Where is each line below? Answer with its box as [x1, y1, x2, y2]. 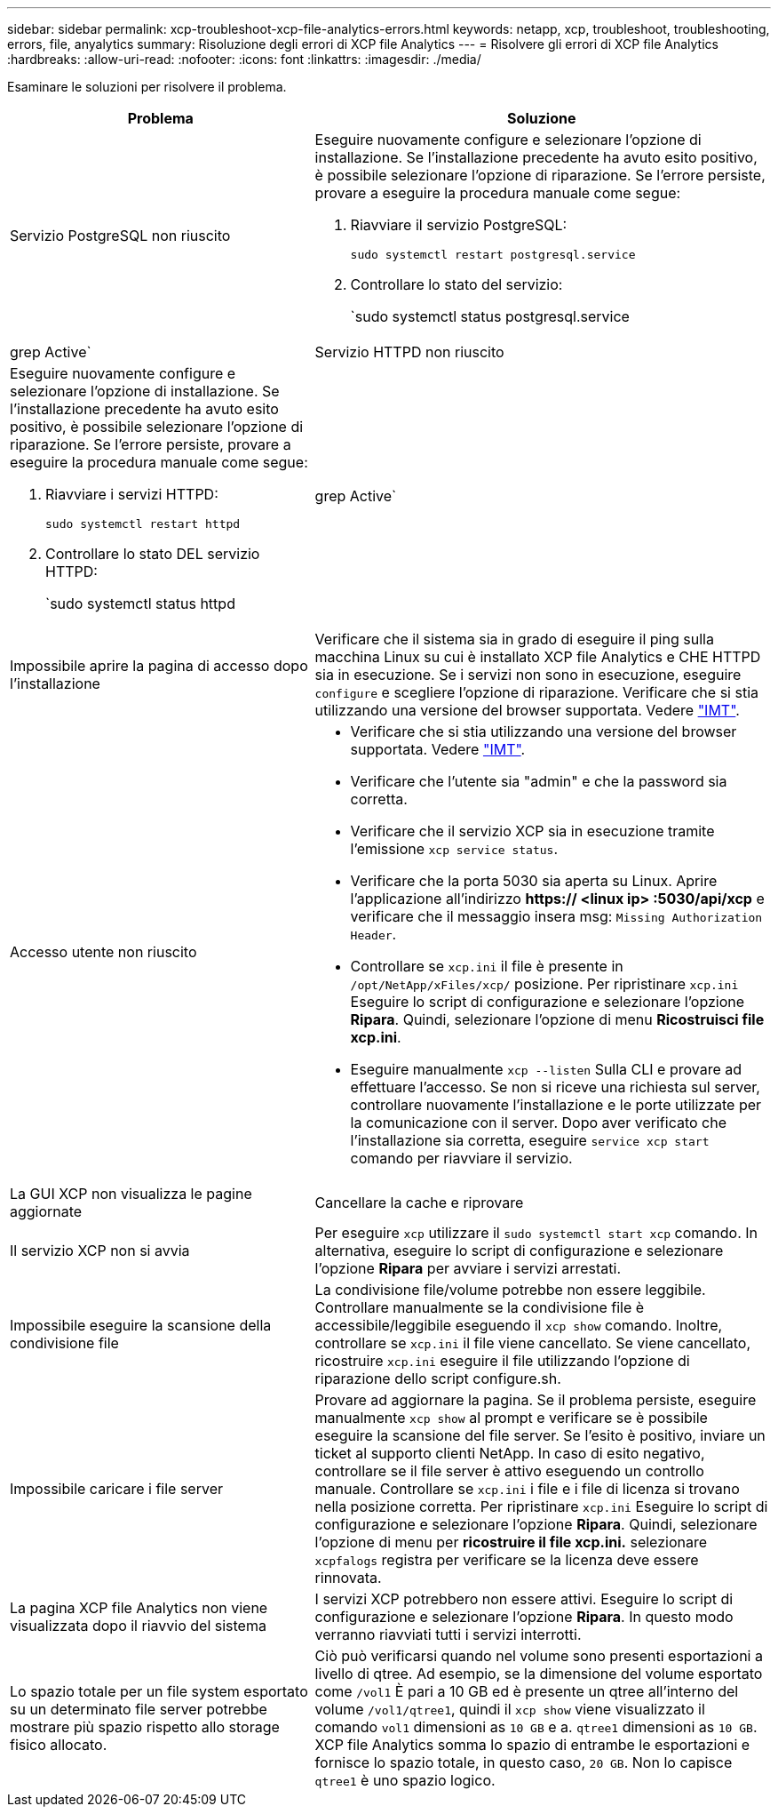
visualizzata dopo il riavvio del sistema [10, 1617, 266, 1634]
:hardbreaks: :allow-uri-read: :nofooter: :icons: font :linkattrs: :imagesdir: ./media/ [7, 52, 481, 67]
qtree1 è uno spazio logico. [314, 1771, 496, 1789]
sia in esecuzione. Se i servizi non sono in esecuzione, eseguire [314, 666, 742, 683]
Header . [350, 925, 397, 943]
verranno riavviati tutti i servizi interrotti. [314, 1626, 582, 1643]
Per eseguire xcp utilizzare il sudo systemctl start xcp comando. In [314, 1224, 758, 1242]
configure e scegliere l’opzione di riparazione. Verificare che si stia [314, 683, 758, 701]
